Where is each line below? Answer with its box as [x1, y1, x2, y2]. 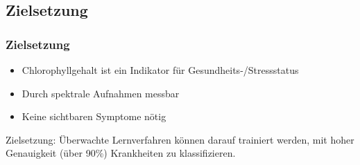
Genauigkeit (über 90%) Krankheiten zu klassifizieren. [6, 146, 236, 160]
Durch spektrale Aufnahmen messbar [22, 86, 180, 100]
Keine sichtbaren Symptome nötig [22, 109, 166, 124]
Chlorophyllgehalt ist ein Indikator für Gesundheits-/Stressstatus [22, 63, 299, 77]
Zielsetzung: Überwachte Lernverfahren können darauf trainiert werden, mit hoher [6, 132, 354, 146]
